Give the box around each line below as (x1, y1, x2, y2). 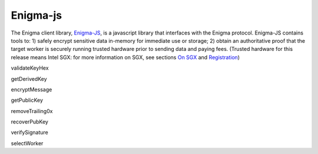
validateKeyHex (11, 64, 49, 71)
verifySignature (11, 129, 48, 136)
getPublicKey (11, 97, 44, 104)
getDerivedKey (11, 75, 47, 82)
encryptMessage (11, 85, 52, 93)
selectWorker (11, 139, 44, 146)
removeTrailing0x (11, 107, 53, 114)
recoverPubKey (11, 118, 48, 125)
